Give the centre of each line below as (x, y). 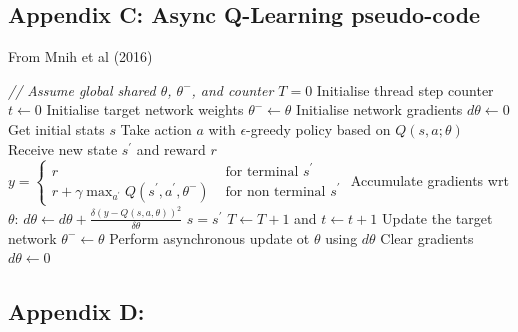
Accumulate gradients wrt (429, 180)
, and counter (232, 89)
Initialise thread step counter (405, 89)
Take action (156, 128)
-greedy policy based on (318, 128)
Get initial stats (56, 128)
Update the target (437, 217)
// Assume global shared (82, 89)
